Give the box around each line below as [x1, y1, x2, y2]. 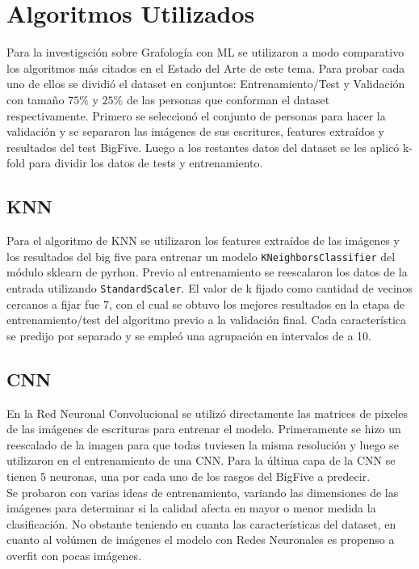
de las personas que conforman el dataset [126, 91, 330, 107]
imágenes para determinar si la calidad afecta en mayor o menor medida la [6, 499, 376, 516]
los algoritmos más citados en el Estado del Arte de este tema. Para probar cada [6, 59, 405, 76]
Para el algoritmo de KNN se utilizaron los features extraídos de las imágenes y [6, 232, 400, 249]
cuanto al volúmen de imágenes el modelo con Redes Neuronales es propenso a [6, 531, 395, 548]
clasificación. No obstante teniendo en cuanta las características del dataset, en [6, 515, 396, 532]
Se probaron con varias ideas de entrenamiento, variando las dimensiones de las [6, 483, 399, 500]
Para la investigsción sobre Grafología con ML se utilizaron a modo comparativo [6, 44, 404, 61]
